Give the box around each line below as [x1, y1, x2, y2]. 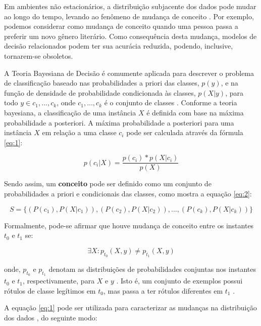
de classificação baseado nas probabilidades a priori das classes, [4, 77, 199, 88]
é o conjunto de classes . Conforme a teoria [104, 97, 237, 108]
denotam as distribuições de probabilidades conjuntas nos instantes [48, 263, 256, 274]
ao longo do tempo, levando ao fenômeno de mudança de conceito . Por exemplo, [4, 11, 254, 21]
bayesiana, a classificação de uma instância [4, 107, 136, 117]
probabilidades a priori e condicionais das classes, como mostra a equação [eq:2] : [4, 188, 252, 198]
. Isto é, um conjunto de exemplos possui [116, 275, 243, 286]
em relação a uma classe [42, 127, 117, 138]
